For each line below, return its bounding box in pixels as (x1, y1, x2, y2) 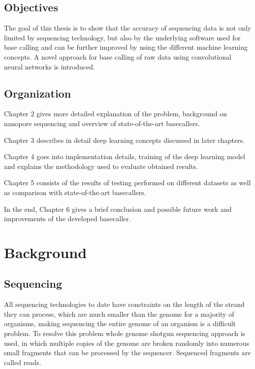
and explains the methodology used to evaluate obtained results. (4, 161, 198, 171)
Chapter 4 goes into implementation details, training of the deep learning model (4, 151, 245, 162)
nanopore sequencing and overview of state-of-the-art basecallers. (4, 118, 200, 128)
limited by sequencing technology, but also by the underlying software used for (4, 32, 241, 42)
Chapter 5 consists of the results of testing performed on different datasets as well (4, 177, 251, 188)
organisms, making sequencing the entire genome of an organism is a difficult (4, 318, 236, 329)
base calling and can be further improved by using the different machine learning (4, 42, 248, 52)
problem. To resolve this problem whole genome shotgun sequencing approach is (4, 328, 246, 338)
